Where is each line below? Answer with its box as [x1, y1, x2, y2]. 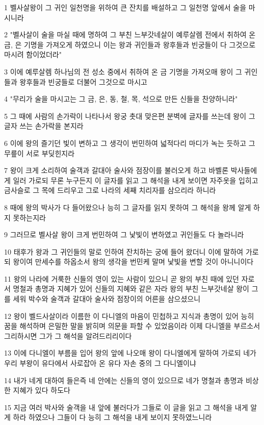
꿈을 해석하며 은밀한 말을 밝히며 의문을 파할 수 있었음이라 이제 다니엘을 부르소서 [4, 320, 260, 331]
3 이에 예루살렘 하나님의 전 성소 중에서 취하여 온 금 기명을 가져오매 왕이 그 [4, 66, 242, 77]
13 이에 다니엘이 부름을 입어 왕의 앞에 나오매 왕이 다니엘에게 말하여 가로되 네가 [4, 347, 256, 358]
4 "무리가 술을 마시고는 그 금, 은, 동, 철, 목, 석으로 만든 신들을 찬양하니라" [4, 93, 238, 104]
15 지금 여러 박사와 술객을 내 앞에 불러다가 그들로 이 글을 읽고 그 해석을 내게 [4, 402, 248, 412]
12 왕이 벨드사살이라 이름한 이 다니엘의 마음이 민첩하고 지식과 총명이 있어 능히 [4, 310, 254, 321]
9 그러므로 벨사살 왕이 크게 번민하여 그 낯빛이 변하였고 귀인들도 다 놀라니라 [4, 229, 244, 240]
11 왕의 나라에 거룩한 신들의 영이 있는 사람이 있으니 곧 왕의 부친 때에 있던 [4, 273, 240, 284]
